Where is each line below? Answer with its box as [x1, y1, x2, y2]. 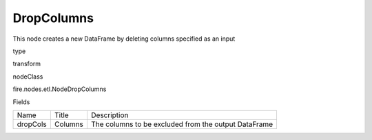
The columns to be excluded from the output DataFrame [90, 119, 273, 129]
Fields [12, 97, 30, 106]
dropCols [17, 119, 48, 129]
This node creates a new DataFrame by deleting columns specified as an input [12, 34, 236, 43]
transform [12, 59, 41, 68]
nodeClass [12, 72, 43, 81]
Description [90, 110, 129, 120]
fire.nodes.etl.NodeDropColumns [12, 85, 107, 93]
